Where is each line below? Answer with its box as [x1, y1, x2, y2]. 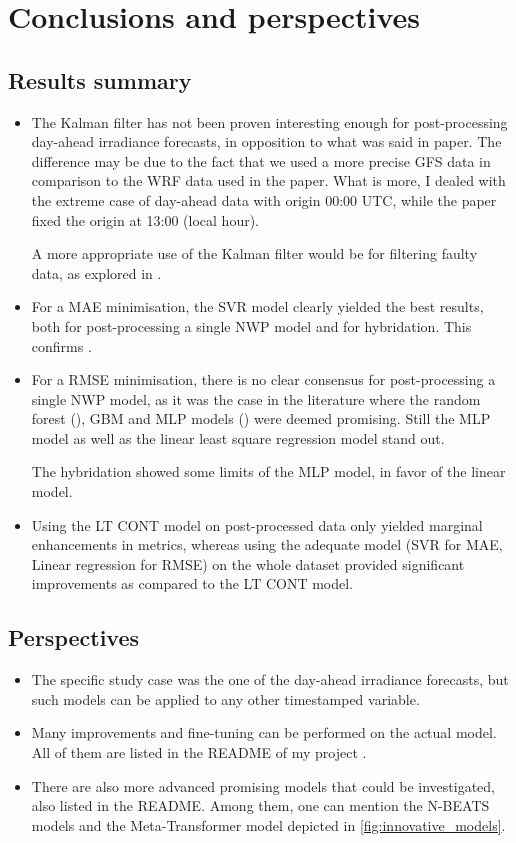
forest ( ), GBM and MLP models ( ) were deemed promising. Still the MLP [31, 408, 491, 429]
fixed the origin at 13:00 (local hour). [31, 209, 260, 230]
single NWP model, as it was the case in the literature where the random [31, 388, 481, 409]
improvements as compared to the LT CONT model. [31, 573, 354, 594]
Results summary [8, 64, 192, 95]
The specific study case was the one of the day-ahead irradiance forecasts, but [31, 669, 509, 690]
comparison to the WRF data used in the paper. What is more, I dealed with [31, 170, 506, 191]
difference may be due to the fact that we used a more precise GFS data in [31, 150, 491, 171]
